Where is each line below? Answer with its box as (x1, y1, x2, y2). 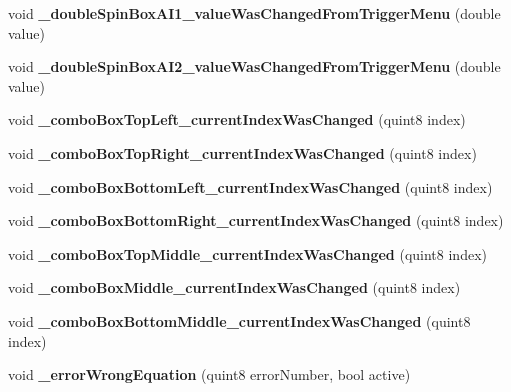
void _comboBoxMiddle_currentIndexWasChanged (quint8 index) (8, 277, 461, 298)
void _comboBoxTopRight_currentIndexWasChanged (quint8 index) (8, 142, 477, 163)
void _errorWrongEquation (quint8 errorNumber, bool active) (8, 364, 411, 385)
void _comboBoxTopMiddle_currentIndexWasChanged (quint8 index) (8, 243, 487, 264)
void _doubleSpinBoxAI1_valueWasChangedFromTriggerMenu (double (8, 3, 501, 23)
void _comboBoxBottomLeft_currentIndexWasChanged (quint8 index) (8, 176, 493, 197)
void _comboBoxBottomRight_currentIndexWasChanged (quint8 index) (8, 210, 504, 231)
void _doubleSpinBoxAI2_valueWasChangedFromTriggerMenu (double (8, 56, 501, 77)
